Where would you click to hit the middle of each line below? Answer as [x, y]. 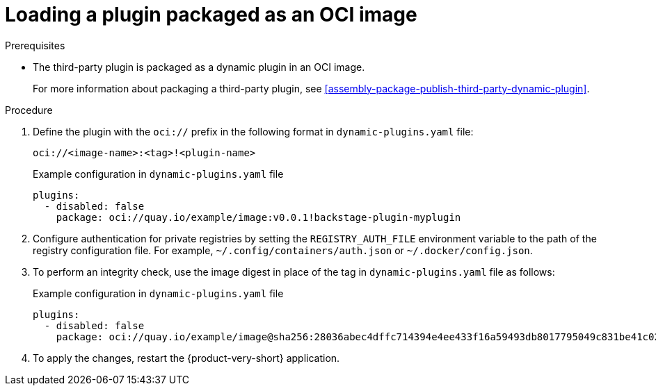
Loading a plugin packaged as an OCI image [211, 15]
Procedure [29, 110]
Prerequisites [35, 45]
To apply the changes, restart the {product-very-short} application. [186, 358]
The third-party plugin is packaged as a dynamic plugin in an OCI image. [199, 67]
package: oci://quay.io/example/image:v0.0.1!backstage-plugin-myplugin [258, 217]
